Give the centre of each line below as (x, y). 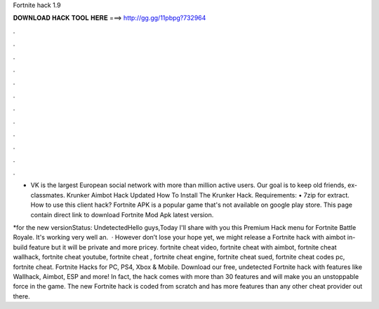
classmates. (48, 195)
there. (22, 296)
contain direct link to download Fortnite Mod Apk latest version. (122, 214)
